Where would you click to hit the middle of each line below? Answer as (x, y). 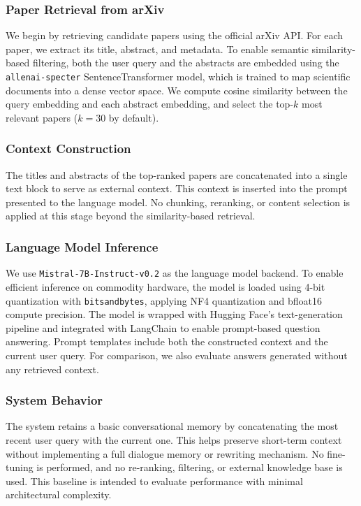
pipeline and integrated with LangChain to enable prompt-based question (163, 327)
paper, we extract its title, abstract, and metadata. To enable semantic (157, 49)
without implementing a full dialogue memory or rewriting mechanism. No (165, 453)
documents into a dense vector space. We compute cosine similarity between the (177, 90)
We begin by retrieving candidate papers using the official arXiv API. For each (174, 35)
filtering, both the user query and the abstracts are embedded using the (186, 63)
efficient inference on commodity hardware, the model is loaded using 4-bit (165, 286)
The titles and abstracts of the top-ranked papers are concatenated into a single (177, 174)
